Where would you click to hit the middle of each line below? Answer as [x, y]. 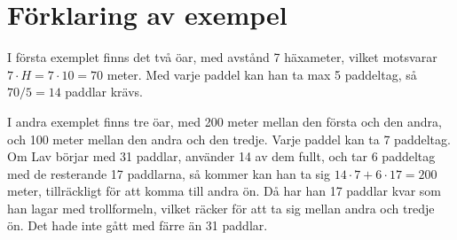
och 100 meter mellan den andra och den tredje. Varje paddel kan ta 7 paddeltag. [229, 139]
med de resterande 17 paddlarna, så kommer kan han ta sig [169, 173]
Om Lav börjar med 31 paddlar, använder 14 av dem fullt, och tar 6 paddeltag [221, 156]
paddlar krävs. [104, 92]
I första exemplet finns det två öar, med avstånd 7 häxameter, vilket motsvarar [222, 57]
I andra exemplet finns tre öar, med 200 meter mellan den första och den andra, [225, 121]
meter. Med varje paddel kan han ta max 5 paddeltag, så [262, 74]
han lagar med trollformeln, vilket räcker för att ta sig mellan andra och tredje [221, 208]
